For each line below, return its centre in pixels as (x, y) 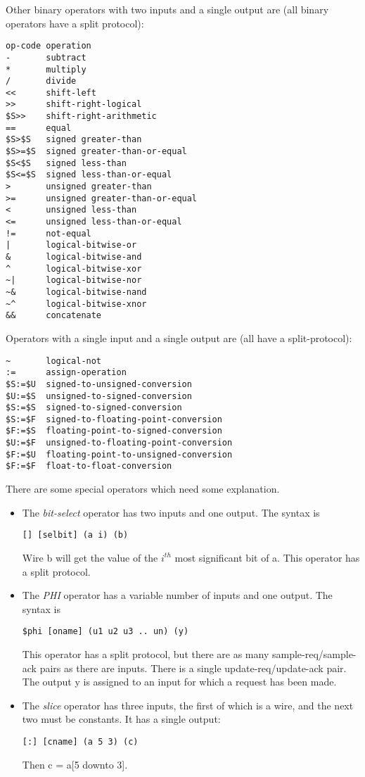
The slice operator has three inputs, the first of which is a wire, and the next (188, 705)
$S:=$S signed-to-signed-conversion (94, 408)
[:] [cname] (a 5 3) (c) (80, 741)
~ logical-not (54, 361)
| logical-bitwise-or (71, 245)
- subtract (46, 57)
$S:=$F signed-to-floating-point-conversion (114, 419)
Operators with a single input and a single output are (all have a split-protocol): (179, 337)
